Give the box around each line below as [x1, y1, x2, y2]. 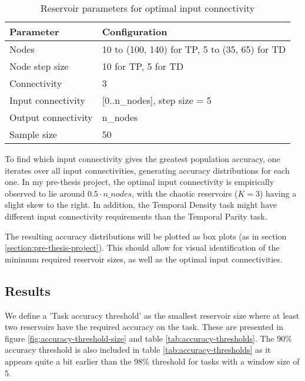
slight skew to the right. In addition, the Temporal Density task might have [5, 198, 277, 211]
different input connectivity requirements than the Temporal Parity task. [5, 210, 267, 222]
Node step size [9, 59, 69, 73]
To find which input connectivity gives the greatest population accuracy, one [5, 153, 280, 164]
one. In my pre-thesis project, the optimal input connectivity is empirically [5, 176, 274, 188]
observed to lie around [5, 187, 85, 199]
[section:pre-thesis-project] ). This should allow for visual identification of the [5, 241, 280, 254]
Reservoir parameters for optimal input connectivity [41, 1, 255, 15]
